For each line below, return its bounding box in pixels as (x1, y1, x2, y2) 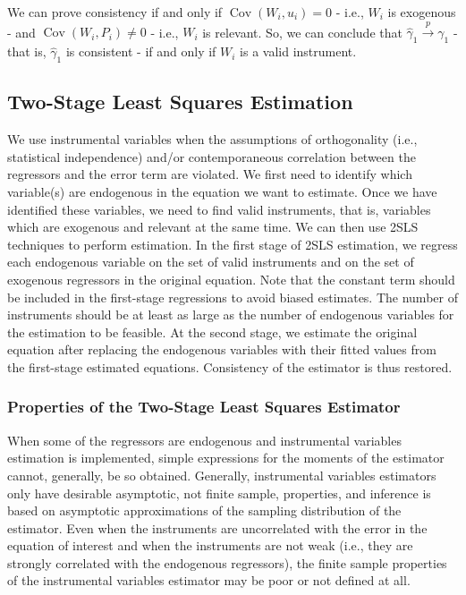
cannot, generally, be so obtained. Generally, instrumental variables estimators (7, 465, 436, 484)
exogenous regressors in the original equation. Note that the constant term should (7, 269, 455, 288)
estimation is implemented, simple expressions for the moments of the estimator (7, 448, 445, 467)
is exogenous (387, 3, 456, 21)
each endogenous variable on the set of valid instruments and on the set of (7, 252, 414, 271)
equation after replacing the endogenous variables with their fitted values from (7, 340, 436, 359)
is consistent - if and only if (65, 42, 216, 61)
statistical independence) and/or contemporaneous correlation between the (7, 147, 416, 166)
